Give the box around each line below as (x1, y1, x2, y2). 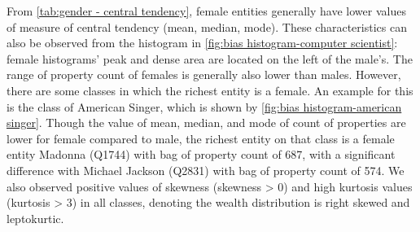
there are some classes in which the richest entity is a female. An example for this (7, 81, 413, 98)
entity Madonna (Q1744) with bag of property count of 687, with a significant (7, 146, 396, 163)
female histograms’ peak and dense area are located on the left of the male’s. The (7, 50, 413, 67)
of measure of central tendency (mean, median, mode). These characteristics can (7, 18, 407, 35)
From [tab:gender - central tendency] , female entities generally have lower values (7, 2, 406, 19)
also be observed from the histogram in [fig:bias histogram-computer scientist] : (7, 34, 398, 51)
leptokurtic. (7, 209, 64, 226)
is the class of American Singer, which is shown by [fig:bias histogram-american (7, 98, 402, 115)
